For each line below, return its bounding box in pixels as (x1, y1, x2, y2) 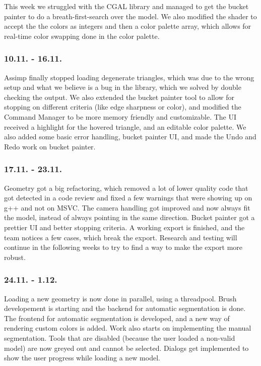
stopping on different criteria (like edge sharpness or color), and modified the (4, 101, 241, 112)
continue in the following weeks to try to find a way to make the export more (4, 242, 243, 252)
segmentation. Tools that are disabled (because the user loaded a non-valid (4, 332, 235, 343)
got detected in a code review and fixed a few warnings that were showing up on (4, 192, 252, 203)
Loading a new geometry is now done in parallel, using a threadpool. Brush (4, 293, 237, 303)
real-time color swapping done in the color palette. (4, 30, 160, 41)
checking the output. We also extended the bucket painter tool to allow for (4, 91, 235, 102)
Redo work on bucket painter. (4, 141, 96, 151)
